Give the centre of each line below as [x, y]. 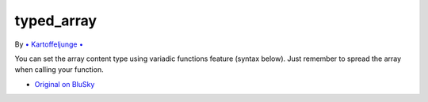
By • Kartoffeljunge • [49, 44]
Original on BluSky [65, 84]
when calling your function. [59, 70]
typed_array [56, 21]
